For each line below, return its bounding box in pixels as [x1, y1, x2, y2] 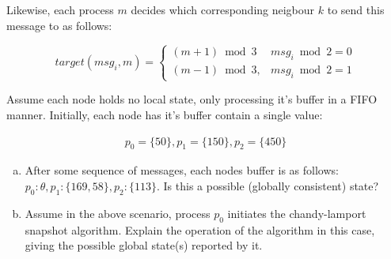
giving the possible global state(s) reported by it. [25, 237, 263, 253]
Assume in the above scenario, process [25, 205, 211, 221]
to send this [327, 2, 385, 17]
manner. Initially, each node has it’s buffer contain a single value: [6, 106, 323, 122]
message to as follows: [6, 17, 112, 33]
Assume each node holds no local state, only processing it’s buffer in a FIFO [6, 91, 378, 107]
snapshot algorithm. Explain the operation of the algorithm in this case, [25, 221, 375, 238]
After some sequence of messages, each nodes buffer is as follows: [25, 162, 339, 178]
